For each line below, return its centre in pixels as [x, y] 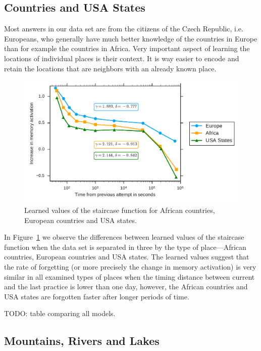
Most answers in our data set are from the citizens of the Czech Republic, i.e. [124, 29]
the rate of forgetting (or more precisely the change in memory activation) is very [130, 266]
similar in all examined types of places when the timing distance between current [129, 276]
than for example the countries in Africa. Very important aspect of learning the [127, 48]
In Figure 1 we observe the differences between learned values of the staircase [124, 237]
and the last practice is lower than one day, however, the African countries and [126, 287]
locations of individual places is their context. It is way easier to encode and [122, 58]
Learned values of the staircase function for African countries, [120, 210]
